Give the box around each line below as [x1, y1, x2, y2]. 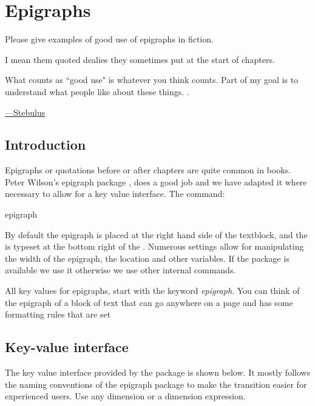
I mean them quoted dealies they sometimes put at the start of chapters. [5, 53, 275, 65]
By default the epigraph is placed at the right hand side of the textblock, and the [5, 228, 308, 241]
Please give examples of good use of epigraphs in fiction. [5, 33, 214, 45]
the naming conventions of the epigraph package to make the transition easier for [5, 378, 307, 390]
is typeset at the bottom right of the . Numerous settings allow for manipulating [5, 240, 304, 253]
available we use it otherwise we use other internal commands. [5, 264, 236, 276]
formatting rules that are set [5, 308, 111, 321]
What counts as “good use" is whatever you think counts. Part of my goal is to [5, 73, 299, 86]
